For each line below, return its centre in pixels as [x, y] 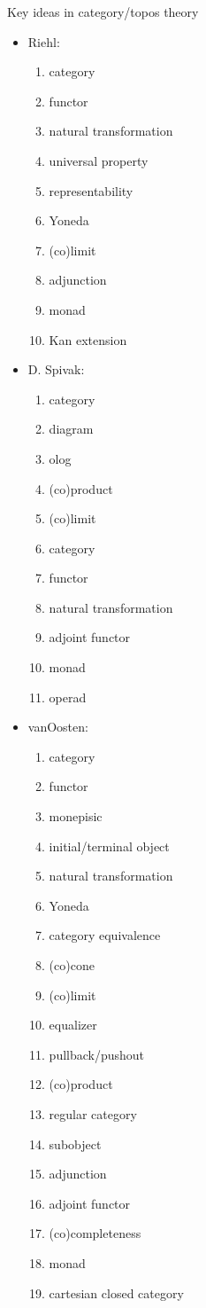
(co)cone [72, 965]
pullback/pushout [97, 1054]
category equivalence [105, 935]
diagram [71, 429]
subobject [75, 1144]
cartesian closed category [116, 1292]
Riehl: [44, 41]
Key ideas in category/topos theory [103, 12]
